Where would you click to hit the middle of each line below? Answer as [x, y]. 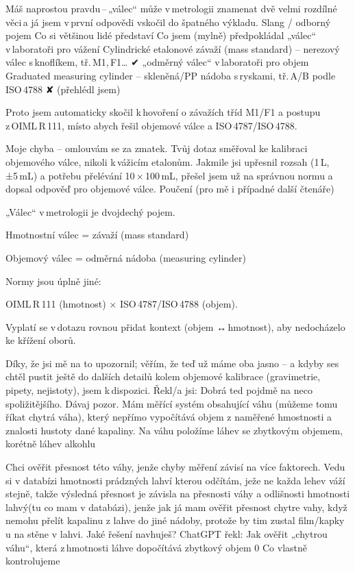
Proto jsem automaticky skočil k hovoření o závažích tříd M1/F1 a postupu [163, 112]
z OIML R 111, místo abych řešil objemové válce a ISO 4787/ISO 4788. [151, 125]
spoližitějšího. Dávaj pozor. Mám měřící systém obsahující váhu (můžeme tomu [172, 403]
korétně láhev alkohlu [51, 444]
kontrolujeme [33, 561]
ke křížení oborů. [41, 340]
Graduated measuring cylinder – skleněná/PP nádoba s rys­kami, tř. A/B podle [171, 75]
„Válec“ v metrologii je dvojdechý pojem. [90, 211]
